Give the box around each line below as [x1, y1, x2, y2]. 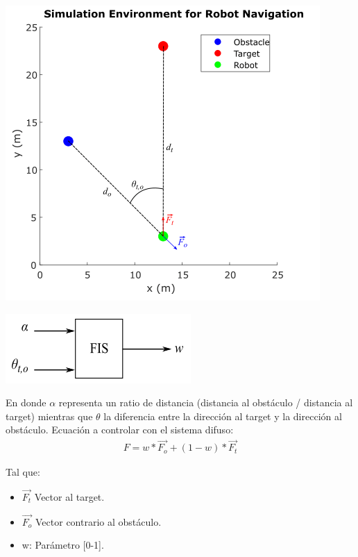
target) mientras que [6, 408, 93, 423]
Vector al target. [34, 490, 105, 504]
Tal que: [6, 465, 40, 479]
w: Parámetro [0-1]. [22, 538, 104, 552]
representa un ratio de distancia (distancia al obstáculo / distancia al [58, 395, 353, 410]
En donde [6, 395, 46, 410]
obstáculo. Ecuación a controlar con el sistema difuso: [6, 422, 234, 437]
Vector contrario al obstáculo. [35, 514, 162, 529]
